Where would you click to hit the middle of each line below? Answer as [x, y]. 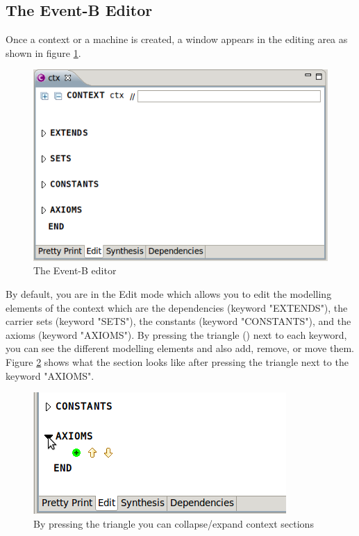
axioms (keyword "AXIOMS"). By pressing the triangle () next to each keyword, [176, 334]
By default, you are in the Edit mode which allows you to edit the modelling [169, 294]
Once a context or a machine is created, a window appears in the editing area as [177, 39]
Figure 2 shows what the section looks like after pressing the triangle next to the [177, 362]
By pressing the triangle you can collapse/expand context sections [174, 523]
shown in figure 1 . [43, 52]
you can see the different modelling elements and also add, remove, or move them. [180, 348]
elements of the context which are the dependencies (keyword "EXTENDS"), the [177, 307]
